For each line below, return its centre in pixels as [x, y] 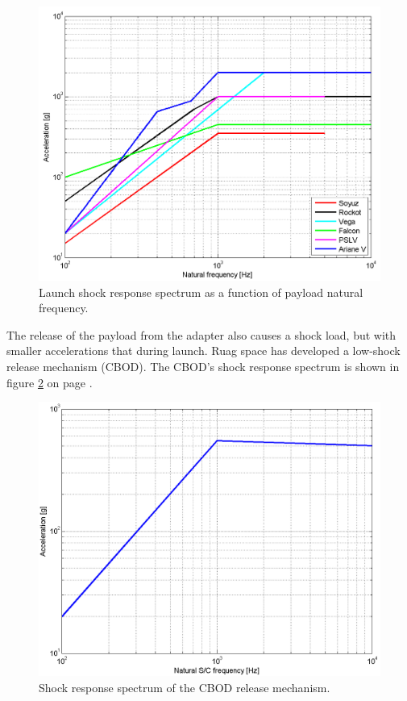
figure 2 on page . [50, 382]
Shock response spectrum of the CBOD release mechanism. [185, 688]
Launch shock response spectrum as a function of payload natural [201, 292]
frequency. [64, 308]
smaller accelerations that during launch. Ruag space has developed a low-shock [203, 350]
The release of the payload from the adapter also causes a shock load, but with [201, 334]
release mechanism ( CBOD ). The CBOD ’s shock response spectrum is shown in [203, 366]
